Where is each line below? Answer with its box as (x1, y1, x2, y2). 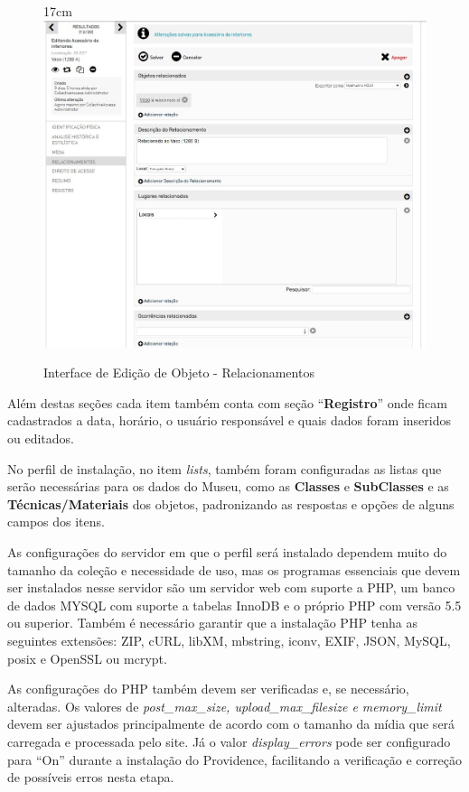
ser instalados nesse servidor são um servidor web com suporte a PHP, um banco (7, 578, 455, 597)
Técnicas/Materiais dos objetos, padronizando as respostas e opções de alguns (7, 494, 455, 513)
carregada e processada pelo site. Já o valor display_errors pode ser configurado (7, 731, 451, 750)
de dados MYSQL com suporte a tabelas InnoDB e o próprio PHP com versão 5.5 (7, 595, 462, 614)
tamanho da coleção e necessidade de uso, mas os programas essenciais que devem (7, 560, 461, 579)
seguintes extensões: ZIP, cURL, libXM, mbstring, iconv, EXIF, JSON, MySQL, (7, 631, 451, 650)
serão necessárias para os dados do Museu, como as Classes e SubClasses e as (7, 477, 449, 496)
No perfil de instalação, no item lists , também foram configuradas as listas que (7, 459, 442, 478)
